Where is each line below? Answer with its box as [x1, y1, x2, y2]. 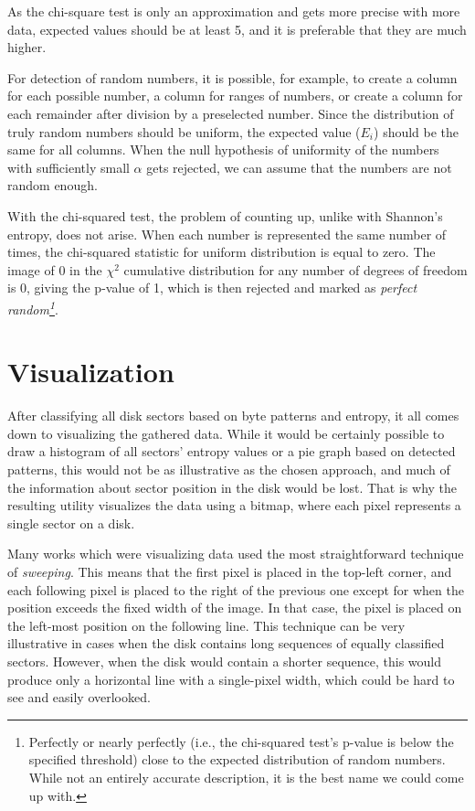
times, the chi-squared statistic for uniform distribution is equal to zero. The [7, 242, 436, 261]
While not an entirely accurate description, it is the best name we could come [28, 767, 464, 786]
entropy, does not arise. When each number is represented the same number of [7, 224, 447, 243]
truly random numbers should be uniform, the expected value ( [7, 122, 361, 141]
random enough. [7, 176, 98, 195]
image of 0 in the [7, 260, 102, 279]
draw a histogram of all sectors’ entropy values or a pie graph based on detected [7, 442, 456, 461]
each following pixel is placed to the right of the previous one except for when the [7, 580, 464, 599]
